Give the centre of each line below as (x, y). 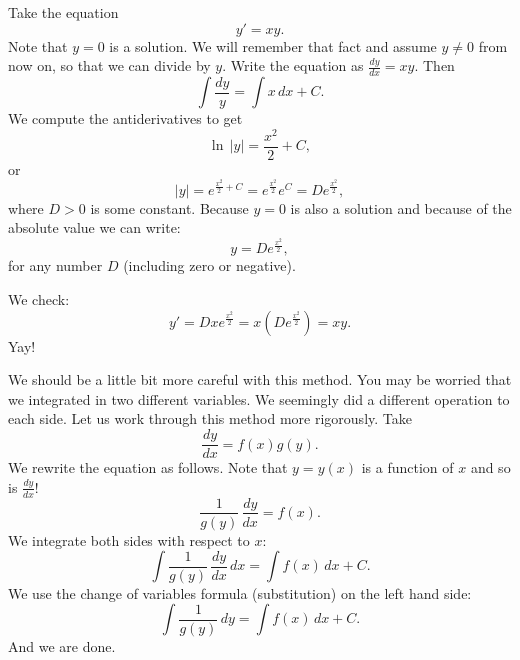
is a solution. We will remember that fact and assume (273, 45)
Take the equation (63, 12)
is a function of (407, 467)
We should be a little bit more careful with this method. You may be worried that (260, 379)
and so (490, 467)
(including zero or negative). (209, 265)
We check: (39, 299)
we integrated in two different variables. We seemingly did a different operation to (259, 398)
